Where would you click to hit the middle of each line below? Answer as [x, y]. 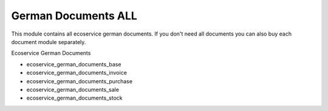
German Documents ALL [74, 16]
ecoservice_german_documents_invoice [77, 73]
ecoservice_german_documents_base [74, 64]
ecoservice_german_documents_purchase [80, 81]
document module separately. [49, 42]
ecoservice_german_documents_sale [73, 89]
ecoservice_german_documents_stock [74, 98]
